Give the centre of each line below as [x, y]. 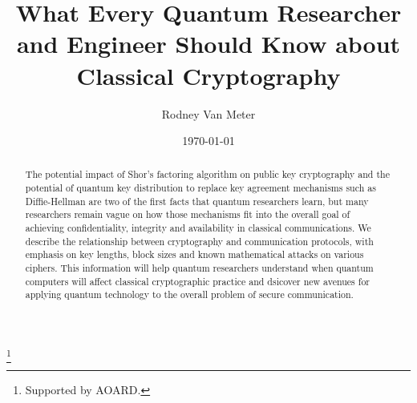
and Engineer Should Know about [208, 44]
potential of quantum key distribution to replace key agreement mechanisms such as [200, 188]
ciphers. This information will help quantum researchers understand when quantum [199, 268]
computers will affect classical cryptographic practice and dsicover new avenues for [198, 281]
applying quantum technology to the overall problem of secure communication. [189, 294]
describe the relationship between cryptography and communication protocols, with [199, 241]
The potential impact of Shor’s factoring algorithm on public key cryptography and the [207, 174]
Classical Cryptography [208, 75]
